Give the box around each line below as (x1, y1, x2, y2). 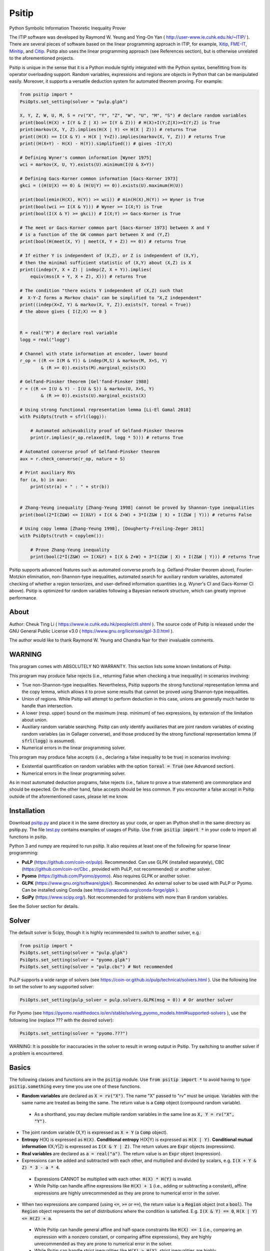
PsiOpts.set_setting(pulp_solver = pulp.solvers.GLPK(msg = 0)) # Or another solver (19, 997, 233, 1003)
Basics (9, 1063, 31, 1072)
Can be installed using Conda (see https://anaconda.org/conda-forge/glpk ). (21, 887, 179, 893)
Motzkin (9, 573, 26, 580)
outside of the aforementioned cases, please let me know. (9, 793, 128, 799)
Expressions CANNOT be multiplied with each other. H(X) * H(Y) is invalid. (34, 1176, 192, 1182)
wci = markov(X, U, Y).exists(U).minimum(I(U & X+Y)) (19, 162, 154, 168)
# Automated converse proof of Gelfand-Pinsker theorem (19, 449, 160, 455)
